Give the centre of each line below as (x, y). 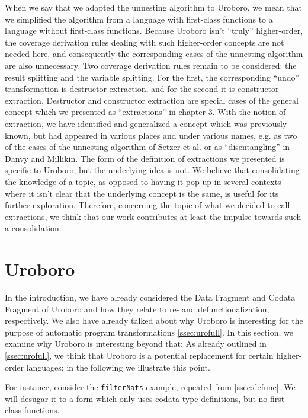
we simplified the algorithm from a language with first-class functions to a (139, 19)
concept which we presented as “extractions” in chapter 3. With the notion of (145, 112)
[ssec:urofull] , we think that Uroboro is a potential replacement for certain (139, 355)
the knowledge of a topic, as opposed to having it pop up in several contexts (143, 181)
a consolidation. (33, 228)
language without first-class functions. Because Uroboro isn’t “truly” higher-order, (154, 31)
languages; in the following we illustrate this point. (118, 367)
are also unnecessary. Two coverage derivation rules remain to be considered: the (151, 65)
